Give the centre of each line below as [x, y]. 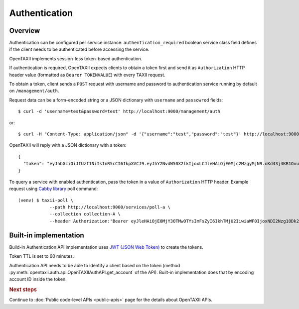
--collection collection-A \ [85, 214]
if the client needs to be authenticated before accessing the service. [79, 49]
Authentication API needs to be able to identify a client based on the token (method [95, 265]
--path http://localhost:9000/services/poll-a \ [110, 207]
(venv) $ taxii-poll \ [46, 200]
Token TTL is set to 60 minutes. [42, 256]
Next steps [23, 290]
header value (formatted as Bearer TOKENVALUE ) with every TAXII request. [87, 75]
